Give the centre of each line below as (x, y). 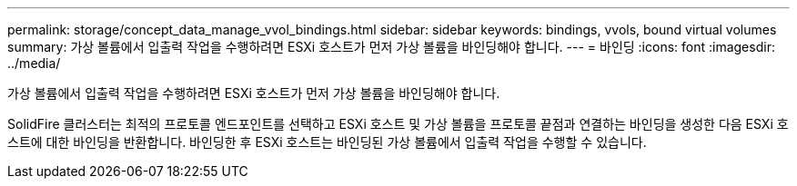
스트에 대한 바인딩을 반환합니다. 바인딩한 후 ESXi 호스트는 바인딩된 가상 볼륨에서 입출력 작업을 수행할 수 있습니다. (327, 142)
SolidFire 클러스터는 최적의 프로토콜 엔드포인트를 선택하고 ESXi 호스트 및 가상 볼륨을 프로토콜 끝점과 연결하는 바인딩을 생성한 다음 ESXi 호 (398, 124)
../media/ (34, 63)
